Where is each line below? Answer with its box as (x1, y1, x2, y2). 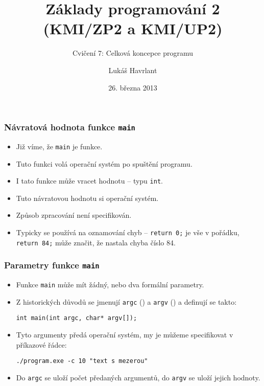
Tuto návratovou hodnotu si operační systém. (16, 192, 159, 203)
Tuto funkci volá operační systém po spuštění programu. (16, 158, 193, 169)
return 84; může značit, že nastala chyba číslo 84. (16, 237, 176, 247)
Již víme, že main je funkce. (16, 141, 103, 151)
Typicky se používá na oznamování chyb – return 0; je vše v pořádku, (16, 227, 239, 238)
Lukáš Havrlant (108, 64, 157, 75)
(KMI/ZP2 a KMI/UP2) (43, 18, 223, 39)
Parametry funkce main (4, 259, 100, 271)
